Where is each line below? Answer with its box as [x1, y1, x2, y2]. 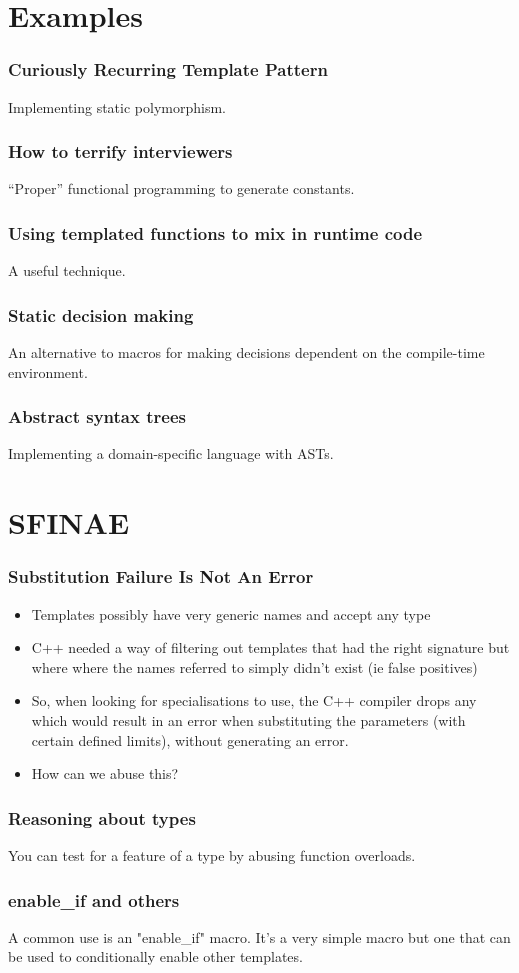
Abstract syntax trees [8, 404, 186, 429]
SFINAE [8, 502, 130, 543]
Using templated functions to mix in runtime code [8, 220, 423, 245]
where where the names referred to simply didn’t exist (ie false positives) [31, 656, 478, 677]
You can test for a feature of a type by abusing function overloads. [8, 845, 416, 865]
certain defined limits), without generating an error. [31, 729, 349, 750]
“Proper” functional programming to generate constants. [8, 178, 355, 199]
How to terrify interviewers [8, 139, 233, 164]
